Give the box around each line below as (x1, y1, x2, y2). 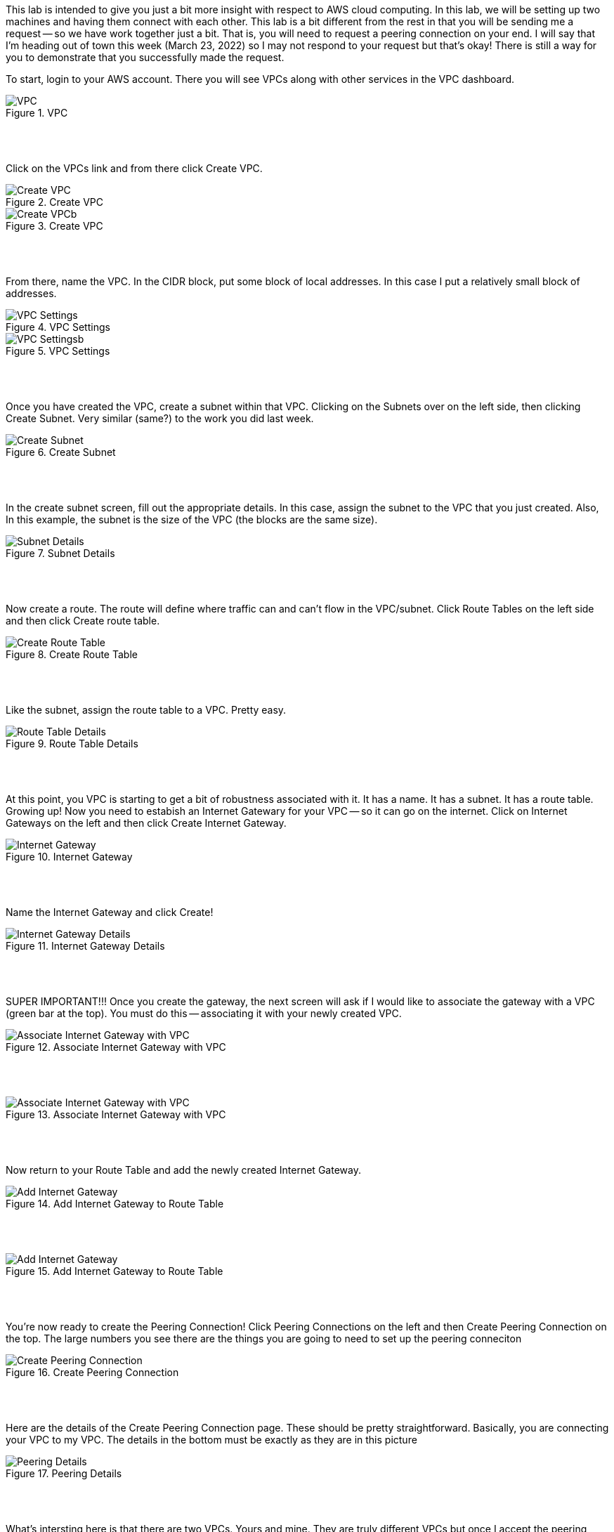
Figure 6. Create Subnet (6, 446, 116, 458)
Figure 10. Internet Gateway (6, 851, 133, 863)
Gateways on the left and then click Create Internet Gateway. (6, 817, 287, 829)
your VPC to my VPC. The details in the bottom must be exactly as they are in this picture (6, 1434, 417, 1446)
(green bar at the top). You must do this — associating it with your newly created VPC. (6, 1007, 402, 1019)
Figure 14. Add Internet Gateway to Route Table (6, 1198, 224, 1210)
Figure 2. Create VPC (6, 196, 103, 208)
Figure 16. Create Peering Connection (6, 1366, 179, 1378)
